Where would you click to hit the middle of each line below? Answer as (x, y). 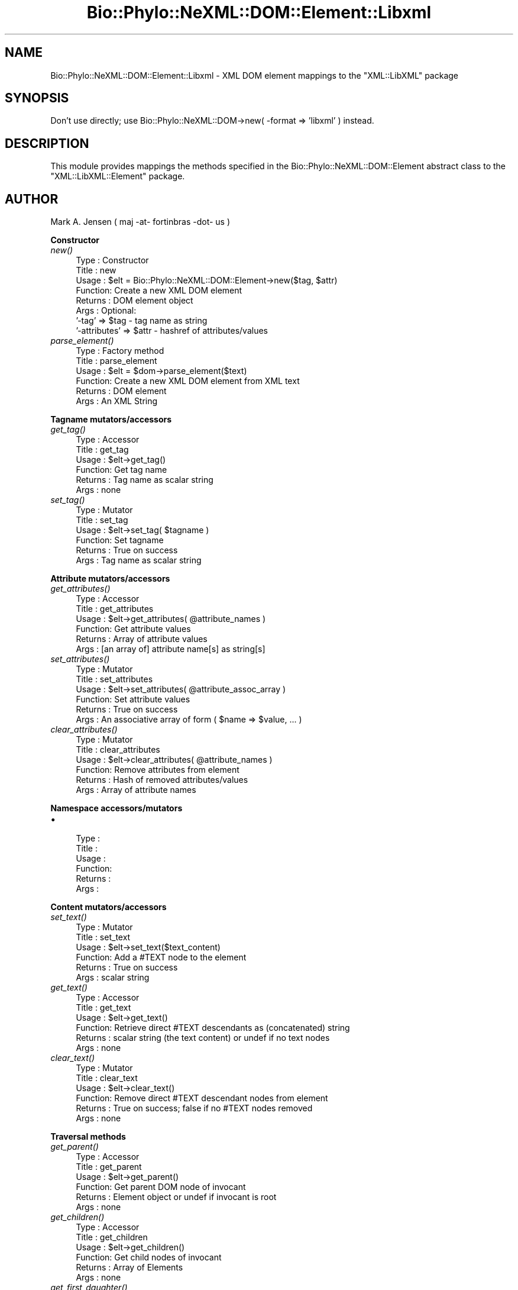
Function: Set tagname (120, 540)
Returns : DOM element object (135, 301)
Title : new (96, 270)
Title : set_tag (102, 520)
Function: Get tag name (122, 470)
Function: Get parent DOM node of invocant (161, 1187)
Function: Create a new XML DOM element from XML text (188, 381)
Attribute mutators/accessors (110, 579)
